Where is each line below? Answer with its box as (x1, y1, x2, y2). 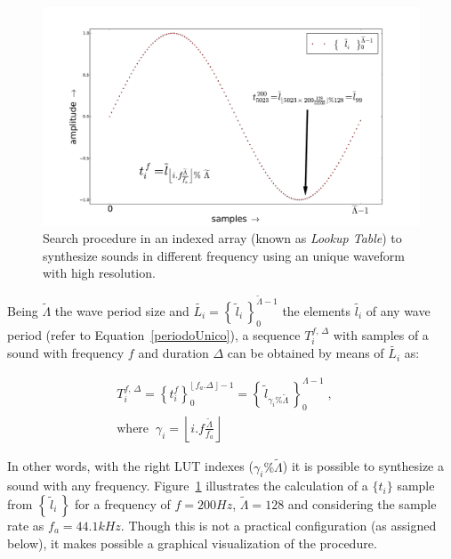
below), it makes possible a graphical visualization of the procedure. (7, 533, 377, 552)
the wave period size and (54, 301, 189, 320)
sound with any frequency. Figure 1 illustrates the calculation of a (7, 476, 368, 495)
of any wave (366, 301, 431, 320)
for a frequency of (75, 494, 171, 513)
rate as (7, 515, 44, 534)
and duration (138, 344, 209, 362)
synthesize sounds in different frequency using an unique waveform (43, 246, 405, 264)
